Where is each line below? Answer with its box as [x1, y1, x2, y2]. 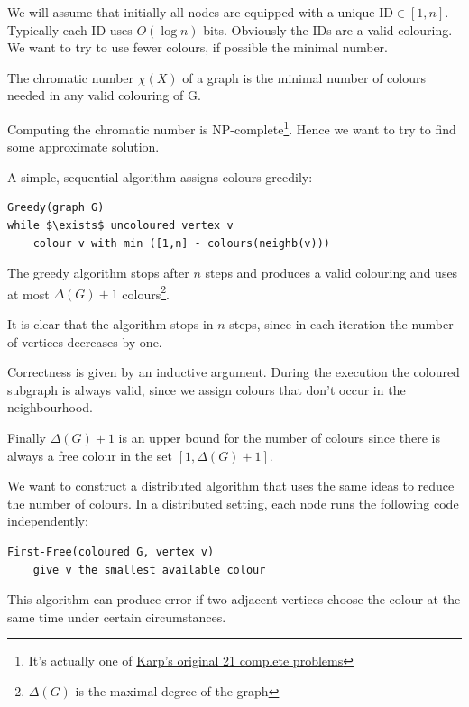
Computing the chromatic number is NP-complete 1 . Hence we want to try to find [7, 116, 456, 138]
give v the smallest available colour [32, 563, 266, 576]
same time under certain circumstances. [7, 607, 226, 626]
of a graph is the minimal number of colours [182, 68, 427, 87]
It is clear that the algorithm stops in [7, 315, 214, 334]
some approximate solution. [7, 137, 160, 156]
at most [7, 284, 50, 303]
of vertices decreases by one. [7, 332, 162, 351]
